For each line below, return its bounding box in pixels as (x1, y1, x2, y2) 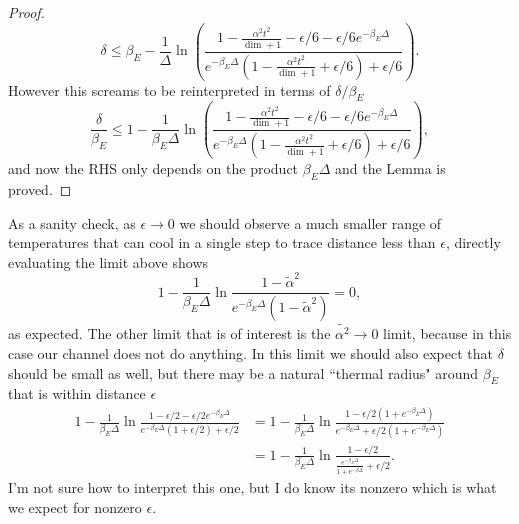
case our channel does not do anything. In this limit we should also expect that (8, 342, 493, 363)
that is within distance (8, 383, 146, 404)
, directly (445, 232, 501, 253)
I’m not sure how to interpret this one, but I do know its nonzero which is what (8, 477, 497, 498)
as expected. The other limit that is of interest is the (8, 323, 331, 344)
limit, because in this (383, 323, 512, 344)
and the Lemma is (335, 158, 446, 179)
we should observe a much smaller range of (179, 212, 442, 233)
